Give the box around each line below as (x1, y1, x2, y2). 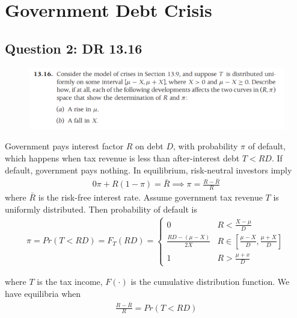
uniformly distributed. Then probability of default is (5, 202, 198, 215)
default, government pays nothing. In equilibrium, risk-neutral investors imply (5, 163, 292, 176)
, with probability (173, 140, 238, 152)
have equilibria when (5, 287, 81, 299)
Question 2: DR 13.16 (5, 39, 142, 57)
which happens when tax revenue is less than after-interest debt (5, 152, 240, 164)
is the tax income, (37, 275, 103, 288)
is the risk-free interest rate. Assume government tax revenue (38, 191, 263, 204)
